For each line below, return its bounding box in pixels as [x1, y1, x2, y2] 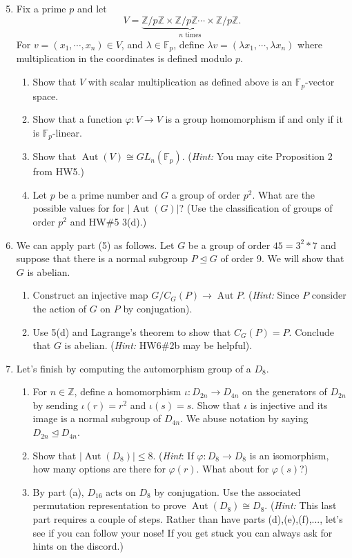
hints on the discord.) [32, 539, 124, 553]
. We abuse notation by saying [180, 411, 309, 426]
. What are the [252, 187, 315, 201]
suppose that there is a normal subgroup [16, 251, 188, 266]
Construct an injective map [32, 288, 148, 302]
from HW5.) [32, 164, 84, 179]
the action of [32, 301, 86, 315]
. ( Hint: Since [242, 288, 300, 302]
